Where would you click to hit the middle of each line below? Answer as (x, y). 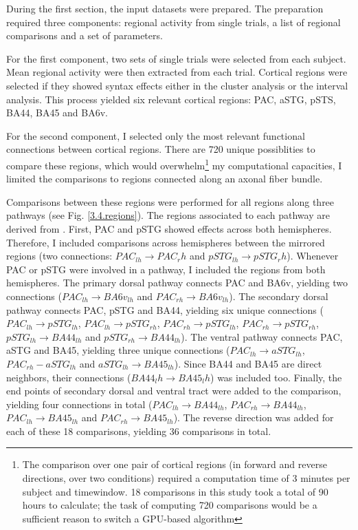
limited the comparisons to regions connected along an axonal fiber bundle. (165, 179)
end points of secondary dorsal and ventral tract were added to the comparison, (174, 391)
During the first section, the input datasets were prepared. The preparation (165, 8)
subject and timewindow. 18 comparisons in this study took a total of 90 (175, 491)
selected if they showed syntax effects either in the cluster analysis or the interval (177, 85)
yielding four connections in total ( (79, 404)
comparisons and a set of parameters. (85, 35)
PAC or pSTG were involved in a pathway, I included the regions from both (166, 269)
